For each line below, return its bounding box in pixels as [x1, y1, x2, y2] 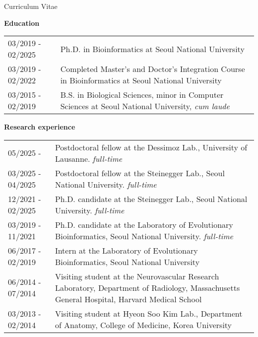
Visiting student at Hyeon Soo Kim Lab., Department [55, 307, 243, 319]
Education [4, 17, 40, 28]
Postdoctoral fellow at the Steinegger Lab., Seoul [55, 167, 225, 179]
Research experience [4, 122, 75, 132]
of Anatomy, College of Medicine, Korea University [55, 319, 232, 331]
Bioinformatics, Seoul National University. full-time [55, 230, 233, 242]
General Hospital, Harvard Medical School [55, 293, 202, 305]
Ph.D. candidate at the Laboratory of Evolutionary [55, 218, 233, 230]
